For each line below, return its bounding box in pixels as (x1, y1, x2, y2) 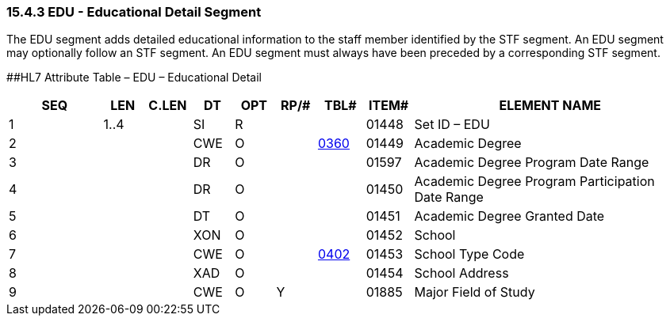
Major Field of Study (414, 284, 535, 301)
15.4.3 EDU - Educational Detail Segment (6, 4, 262, 20)
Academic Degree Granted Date (414, 208, 605, 225)
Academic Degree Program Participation (414, 173, 655, 190)
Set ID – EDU (414, 116, 490, 133)
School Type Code (414, 246, 525, 263)
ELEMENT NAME (499, 97, 602, 114)
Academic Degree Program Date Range (414, 154, 649, 171)
